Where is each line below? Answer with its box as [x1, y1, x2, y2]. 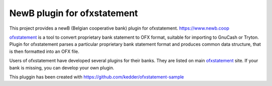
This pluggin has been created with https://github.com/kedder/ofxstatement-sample [9, 73, 184, 80]
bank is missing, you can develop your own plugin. [9, 64, 114, 70]
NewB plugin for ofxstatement [9, 8, 138, 19]
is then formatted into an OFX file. [9, 48, 80, 54]
